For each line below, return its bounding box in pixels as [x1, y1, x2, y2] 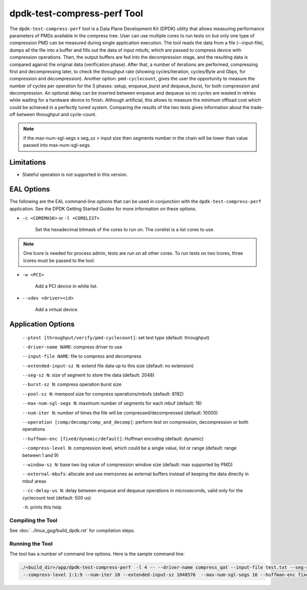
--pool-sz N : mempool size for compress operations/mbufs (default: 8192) [22, 390, 184, 397]
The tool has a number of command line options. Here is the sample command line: [9, 551, 185, 557]
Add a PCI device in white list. [35, 283, 98, 289]
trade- [251, 104, 264, 110]
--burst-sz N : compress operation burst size [22, 381, 122, 387]
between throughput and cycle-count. [16, 112, 97, 118]
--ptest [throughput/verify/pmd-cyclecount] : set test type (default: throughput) [22, 334, 210, 340]
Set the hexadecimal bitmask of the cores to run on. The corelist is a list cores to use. [35, 227, 215, 233]
